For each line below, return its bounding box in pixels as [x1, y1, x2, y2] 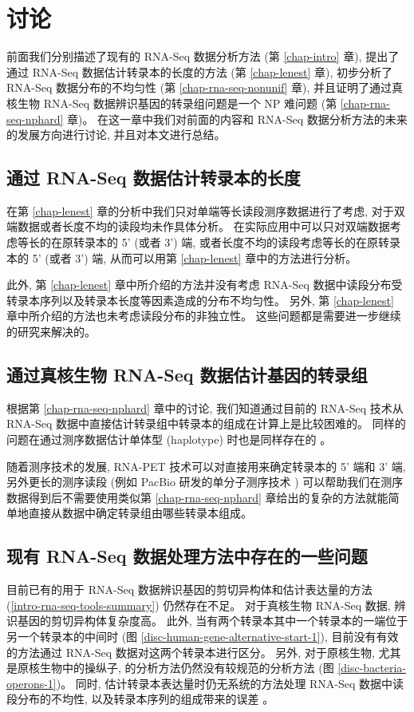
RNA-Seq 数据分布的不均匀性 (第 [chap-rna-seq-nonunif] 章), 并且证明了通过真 [6, 79, 403, 96]
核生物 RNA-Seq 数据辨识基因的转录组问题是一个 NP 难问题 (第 [6, 94, 337, 111]
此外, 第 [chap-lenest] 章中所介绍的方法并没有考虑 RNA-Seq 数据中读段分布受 [6, 276, 403, 293]
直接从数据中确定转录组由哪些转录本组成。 [28, 504, 252, 521]
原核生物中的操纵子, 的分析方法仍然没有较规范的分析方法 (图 [17, 659, 334, 676]
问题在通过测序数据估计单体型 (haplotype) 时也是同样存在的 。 [6, 431, 332, 448]
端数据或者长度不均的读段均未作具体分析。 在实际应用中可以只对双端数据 [6, 218, 390, 235]
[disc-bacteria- [337, 659, 406, 676]
